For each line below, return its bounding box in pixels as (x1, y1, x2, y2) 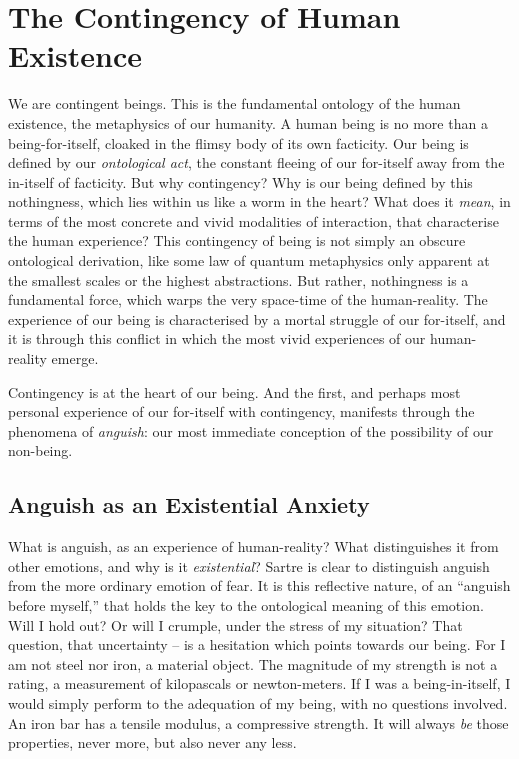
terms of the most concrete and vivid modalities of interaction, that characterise (8, 210, 499, 231)
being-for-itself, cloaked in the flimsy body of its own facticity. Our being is (8, 132, 469, 153)
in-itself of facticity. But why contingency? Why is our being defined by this (8, 171, 473, 192)
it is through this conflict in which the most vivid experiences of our (8, 328, 426, 349)
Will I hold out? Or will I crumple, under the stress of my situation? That (8, 614, 463, 635)
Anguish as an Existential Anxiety (8, 489, 370, 520)
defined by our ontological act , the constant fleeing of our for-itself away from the (8, 152, 505, 173)
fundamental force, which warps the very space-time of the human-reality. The (8, 289, 488, 310)
